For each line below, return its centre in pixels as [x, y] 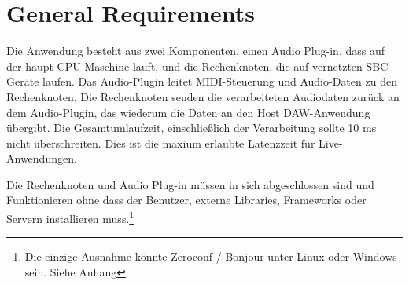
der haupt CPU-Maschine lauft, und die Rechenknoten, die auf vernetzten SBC [197, 66]
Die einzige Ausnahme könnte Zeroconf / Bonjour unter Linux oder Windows [211, 256]
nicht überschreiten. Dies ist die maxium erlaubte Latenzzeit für [161, 142]
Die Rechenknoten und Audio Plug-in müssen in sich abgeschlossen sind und [190, 184]
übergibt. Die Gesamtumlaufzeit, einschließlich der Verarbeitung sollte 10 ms [192, 128]
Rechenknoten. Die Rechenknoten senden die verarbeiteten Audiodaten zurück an [203, 96]
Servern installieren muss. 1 [70, 217]
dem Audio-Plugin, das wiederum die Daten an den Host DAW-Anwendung [188, 112]
